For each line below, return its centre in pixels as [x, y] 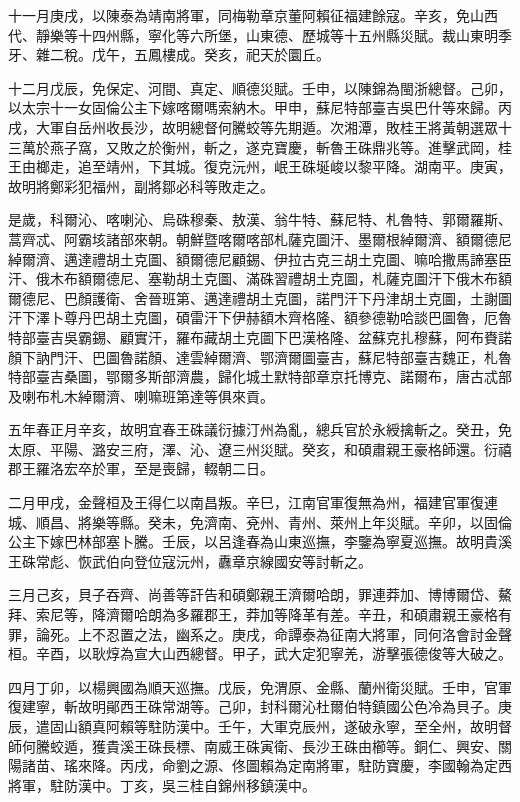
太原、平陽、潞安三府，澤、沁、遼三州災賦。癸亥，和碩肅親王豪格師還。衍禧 [260, 448]
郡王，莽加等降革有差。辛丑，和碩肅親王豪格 [350, 614]
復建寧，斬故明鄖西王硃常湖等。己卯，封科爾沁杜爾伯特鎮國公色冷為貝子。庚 [260, 706]
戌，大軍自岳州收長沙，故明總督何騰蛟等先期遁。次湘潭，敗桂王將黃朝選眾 [253, 126]
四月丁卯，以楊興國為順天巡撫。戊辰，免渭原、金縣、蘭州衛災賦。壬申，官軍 [260, 686]
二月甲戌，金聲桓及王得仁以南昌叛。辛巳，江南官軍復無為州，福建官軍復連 [253, 502]
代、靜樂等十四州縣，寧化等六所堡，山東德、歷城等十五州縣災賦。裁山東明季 [260, 34]
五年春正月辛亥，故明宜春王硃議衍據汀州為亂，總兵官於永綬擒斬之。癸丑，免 [260, 429]
